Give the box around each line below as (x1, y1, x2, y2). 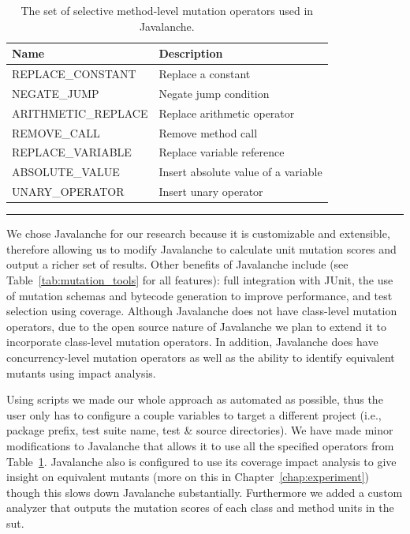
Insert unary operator (158, 183, 263, 200)
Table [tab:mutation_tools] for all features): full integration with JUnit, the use (6, 271, 393, 288)
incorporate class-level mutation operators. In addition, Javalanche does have (6, 333, 378, 350)
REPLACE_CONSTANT (12, 66, 136, 82)
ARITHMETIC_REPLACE (12, 104, 148, 121)
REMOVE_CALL (12, 124, 100, 141)
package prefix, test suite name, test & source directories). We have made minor (6, 422, 393, 438)
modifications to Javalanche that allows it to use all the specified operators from (6, 437, 394, 453)
